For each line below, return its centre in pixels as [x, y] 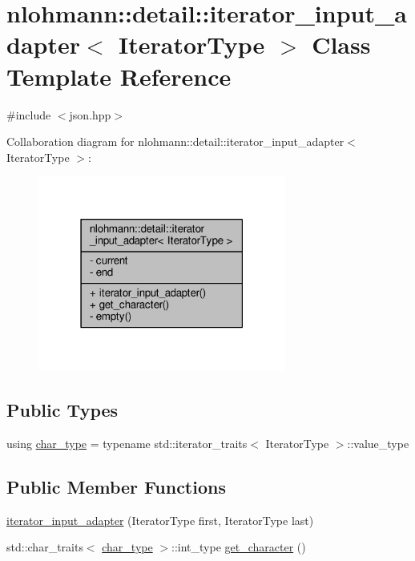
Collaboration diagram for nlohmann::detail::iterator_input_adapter [175, 141]
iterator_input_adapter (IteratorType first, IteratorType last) [160, 520]
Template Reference [119, 76]
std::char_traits [45, 547]
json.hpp [90, 114]
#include [29, 114]
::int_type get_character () [239, 547]
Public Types [62, 410]
